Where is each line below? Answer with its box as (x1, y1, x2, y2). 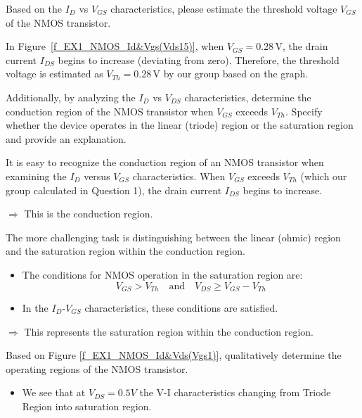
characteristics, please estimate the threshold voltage (110, 1, 337, 15)
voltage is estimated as (6, 66, 103, 81)
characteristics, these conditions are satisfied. (84, 300, 278, 315)
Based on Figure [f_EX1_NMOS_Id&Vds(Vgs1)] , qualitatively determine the (6, 348, 342, 362)
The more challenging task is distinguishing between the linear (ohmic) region (6, 229, 341, 244)
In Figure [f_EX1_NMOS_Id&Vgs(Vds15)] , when (6, 39, 224, 53)
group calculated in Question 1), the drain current (6, 182, 222, 197)
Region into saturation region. (22, 398, 152, 413)
